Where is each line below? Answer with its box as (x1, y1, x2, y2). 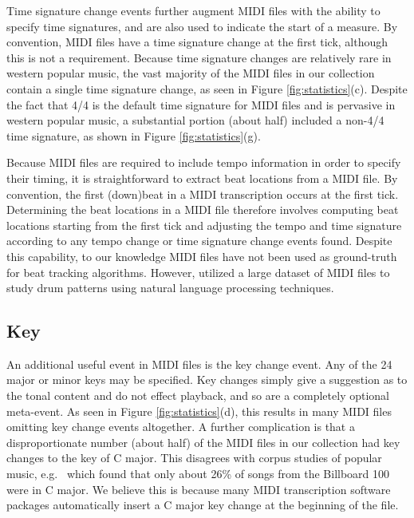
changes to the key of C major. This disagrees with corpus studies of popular (6, 449, 382, 466)
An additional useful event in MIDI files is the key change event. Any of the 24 (6, 355, 392, 372)
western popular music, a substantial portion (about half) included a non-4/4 (6, 112, 384, 129)
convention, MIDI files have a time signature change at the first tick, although (6, 34, 388, 50)
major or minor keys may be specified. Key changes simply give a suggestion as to (6, 371, 408, 388)
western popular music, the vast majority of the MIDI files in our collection (6, 65, 375, 81)
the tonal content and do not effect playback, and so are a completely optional (6, 387, 389, 404)
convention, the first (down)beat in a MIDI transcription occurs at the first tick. (6, 185, 399, 202)
